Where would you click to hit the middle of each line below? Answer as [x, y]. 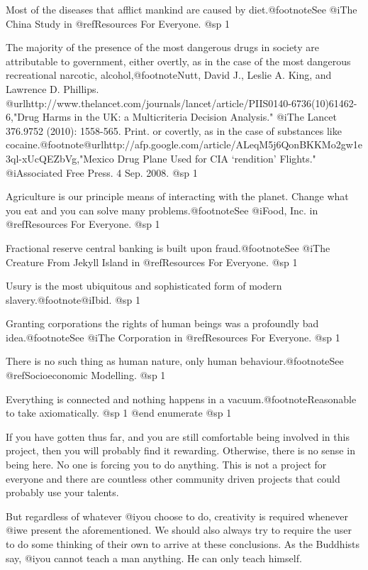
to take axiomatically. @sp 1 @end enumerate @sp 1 [119, 413]
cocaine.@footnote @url [55, 144]
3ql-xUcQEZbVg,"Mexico [60, 158]
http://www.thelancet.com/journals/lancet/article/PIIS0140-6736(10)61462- [191, 103]
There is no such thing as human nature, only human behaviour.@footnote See [175, 361]
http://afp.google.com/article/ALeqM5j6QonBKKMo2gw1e [233, 144]
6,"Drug [23, 117]
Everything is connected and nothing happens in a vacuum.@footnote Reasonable [181, 399]
